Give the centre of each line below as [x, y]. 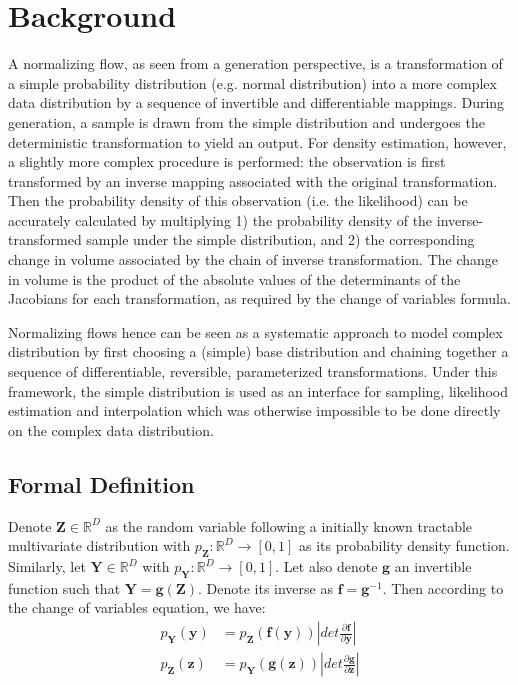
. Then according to [443, 587]
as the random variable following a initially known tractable [289, 525]
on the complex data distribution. [111, 429]
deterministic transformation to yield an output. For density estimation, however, [257, 141]
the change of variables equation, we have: [137, 607]
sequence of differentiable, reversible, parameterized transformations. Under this [253, 371]
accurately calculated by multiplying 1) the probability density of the [220, 219]
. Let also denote [326, 566]
